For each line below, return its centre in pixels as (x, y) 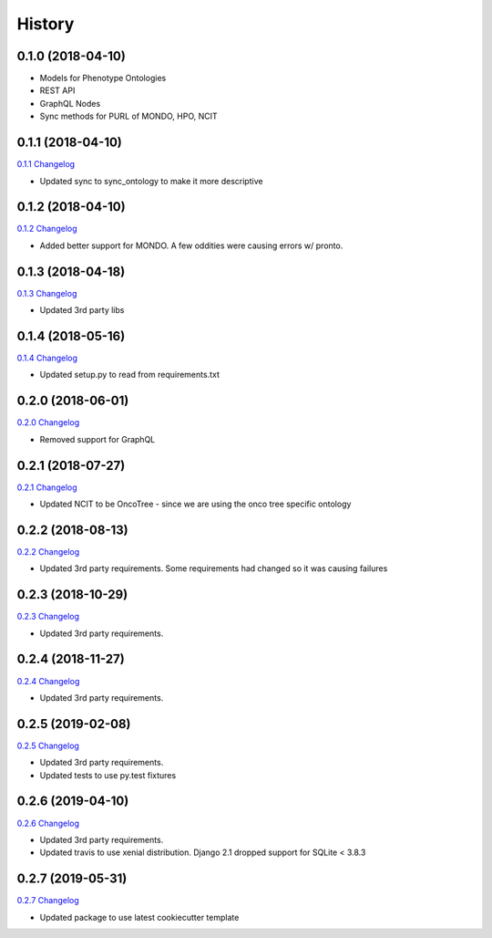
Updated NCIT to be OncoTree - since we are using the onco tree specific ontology (195, 504)
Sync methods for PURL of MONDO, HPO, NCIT (128, 116)
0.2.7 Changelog (48, 901)
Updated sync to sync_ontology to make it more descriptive (151, 181)
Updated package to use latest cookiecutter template (139, 917)
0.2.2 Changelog (48, 551)
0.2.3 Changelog (48, 617)
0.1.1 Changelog (46, 164)
